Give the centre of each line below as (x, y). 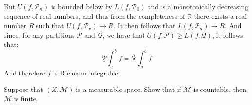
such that (50, 25)
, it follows (228, 35)
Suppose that (24, 89)
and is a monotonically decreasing (198, 6)
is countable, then (220, 89)
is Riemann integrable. (87, 73)
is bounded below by (81, 6)
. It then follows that (144, 25)
